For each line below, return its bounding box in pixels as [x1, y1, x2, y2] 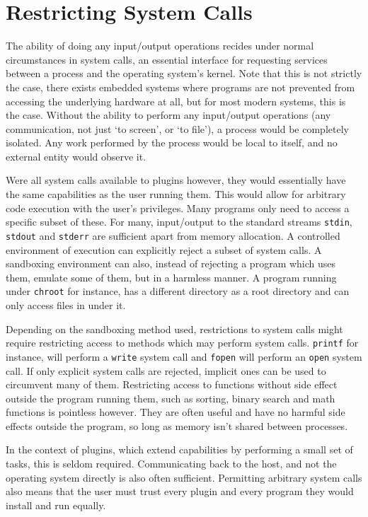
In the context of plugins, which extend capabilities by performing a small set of [6, 442, 353, 457]
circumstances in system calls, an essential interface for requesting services [6, 52, 328, 66]
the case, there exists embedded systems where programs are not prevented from [6, 79, 355, 94]
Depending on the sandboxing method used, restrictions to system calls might [6, 321, 343, 336]
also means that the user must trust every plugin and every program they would [6, 484, 354, 499]
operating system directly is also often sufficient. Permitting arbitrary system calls [6, 470, 362, 484]
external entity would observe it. [6, 149, 146, 163]
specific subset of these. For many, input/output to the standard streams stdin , [6, 214, 352, 229]
